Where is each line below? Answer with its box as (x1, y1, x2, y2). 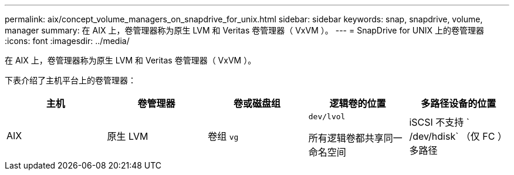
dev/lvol (308, 112, 346, 121)
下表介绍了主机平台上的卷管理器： (5, 75, 136, 85)
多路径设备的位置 (421, 97, 496, 109)
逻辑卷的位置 (329, 97, 386, 109)
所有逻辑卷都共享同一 (308, 132, 403, 144)
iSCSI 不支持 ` (409, 116, 469, 128)
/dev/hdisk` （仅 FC (409, 130, 495, 142)
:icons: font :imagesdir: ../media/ (5, 36, 130, 46)
